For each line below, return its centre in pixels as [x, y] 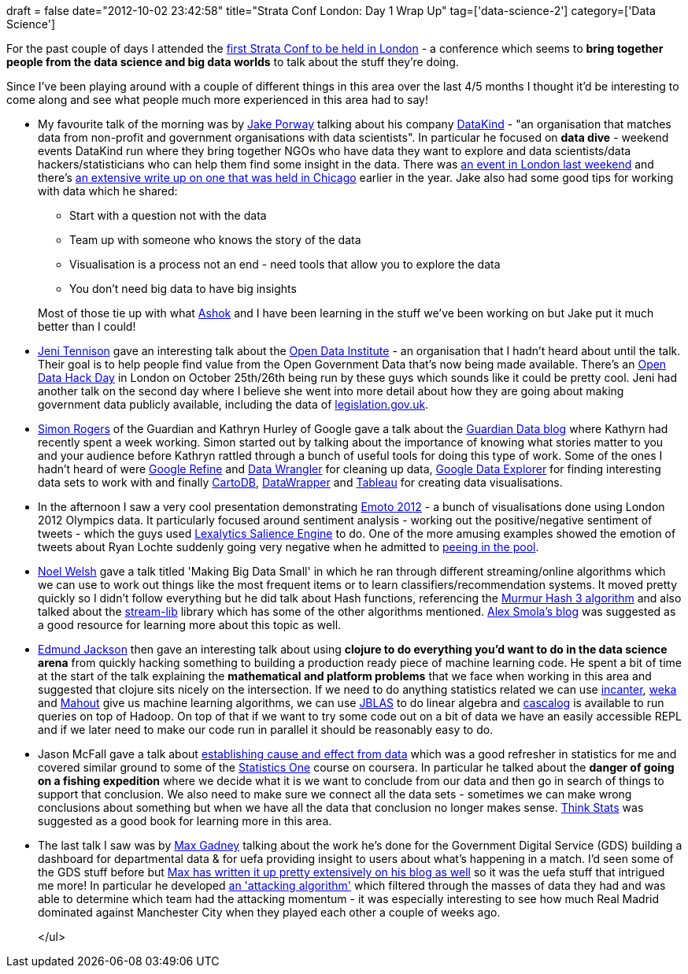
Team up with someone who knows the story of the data [215, 240]
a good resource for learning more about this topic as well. [190, 625]
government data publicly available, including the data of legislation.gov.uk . [233, 404]
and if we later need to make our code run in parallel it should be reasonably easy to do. [266, 730]
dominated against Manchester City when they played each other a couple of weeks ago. [269, 912]
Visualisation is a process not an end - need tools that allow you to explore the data [285, 264]
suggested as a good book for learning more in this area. [185, 821]
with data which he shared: [108, 191]
